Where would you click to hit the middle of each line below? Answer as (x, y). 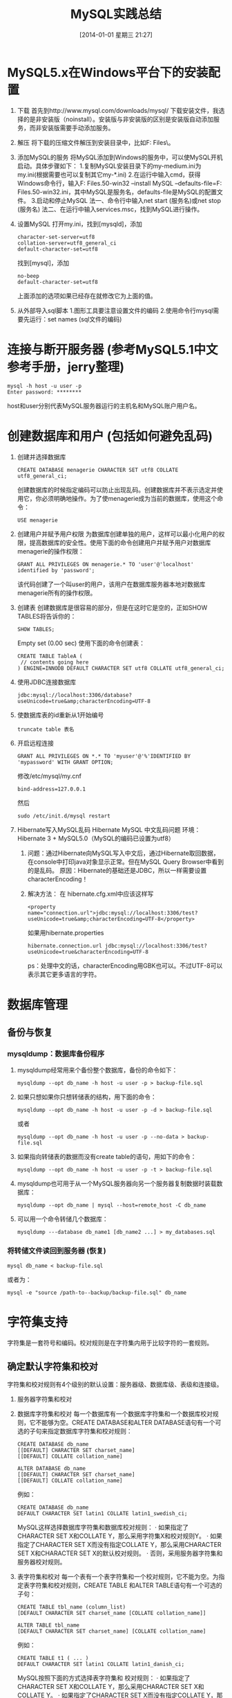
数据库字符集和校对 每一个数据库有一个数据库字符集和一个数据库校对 (115, 1414)
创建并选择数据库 (41, 457)
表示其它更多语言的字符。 (64, 974)
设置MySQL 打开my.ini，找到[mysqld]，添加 (80, 224)
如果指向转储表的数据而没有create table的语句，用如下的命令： (107, 1157)
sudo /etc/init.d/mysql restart (64, 816)
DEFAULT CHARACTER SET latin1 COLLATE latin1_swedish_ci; (102, 1514)
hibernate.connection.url (65, 946)
